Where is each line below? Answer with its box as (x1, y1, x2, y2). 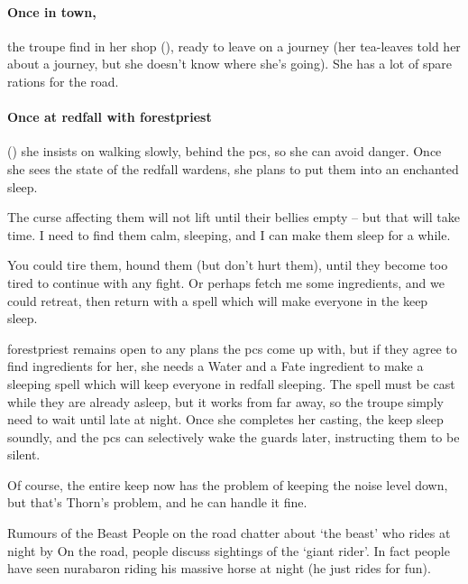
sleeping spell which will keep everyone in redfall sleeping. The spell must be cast (7, 374, 455, 393)
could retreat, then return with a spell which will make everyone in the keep (7, 291, 428, 310)
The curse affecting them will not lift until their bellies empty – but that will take (7, 208, 460, 227)
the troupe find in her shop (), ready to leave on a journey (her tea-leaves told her (7, 36, 461, 55)
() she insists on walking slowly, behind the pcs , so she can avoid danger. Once (7, 142, 442, 161)
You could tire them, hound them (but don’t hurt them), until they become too (7, 255, 448, 274)
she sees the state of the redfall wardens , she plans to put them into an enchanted (7, 159, 459, 178)
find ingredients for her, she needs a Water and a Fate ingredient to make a (7, 357, 424, 375)
